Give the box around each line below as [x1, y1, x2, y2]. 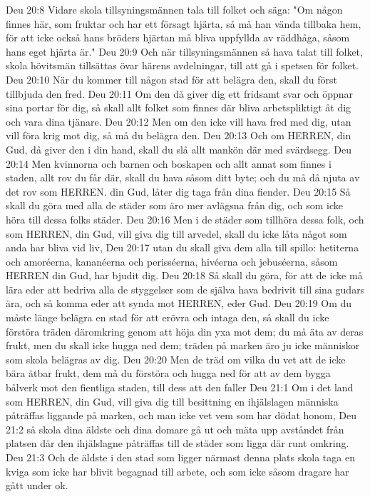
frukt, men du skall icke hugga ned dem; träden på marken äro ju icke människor [6, 338, 360, 353]
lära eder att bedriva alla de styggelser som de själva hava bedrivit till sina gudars [6, 281, 365, 296]
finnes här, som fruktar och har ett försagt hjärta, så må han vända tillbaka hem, [6, 16, 361, 31]
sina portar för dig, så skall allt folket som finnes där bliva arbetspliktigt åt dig [6, 100, 351, 115]
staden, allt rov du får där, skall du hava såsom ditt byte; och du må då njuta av [6, 170, 360, 185]
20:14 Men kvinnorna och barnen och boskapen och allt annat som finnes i [6, 156, 332, 171]
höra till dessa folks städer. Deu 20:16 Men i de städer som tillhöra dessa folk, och [6, 211, 364, 226]
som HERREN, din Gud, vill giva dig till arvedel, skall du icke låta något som [6, 226, 347, 241]
